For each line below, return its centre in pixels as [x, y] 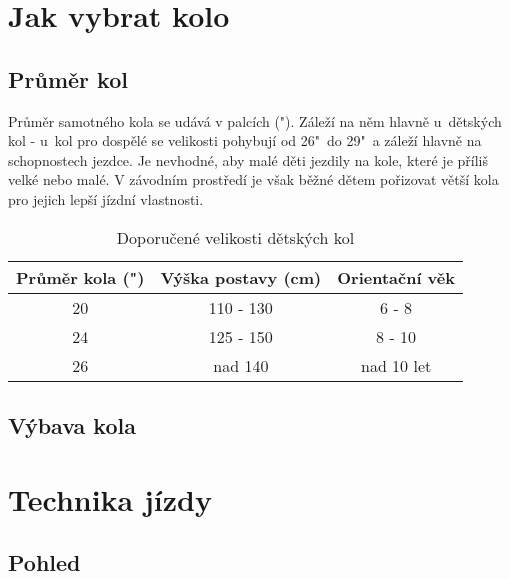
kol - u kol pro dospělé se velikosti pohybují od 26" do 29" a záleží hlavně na [245, 140]
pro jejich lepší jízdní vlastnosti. [106, 198]
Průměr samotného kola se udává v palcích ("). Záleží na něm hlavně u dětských [255, 120]
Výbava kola [72, 424]
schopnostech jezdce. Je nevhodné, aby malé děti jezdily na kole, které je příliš [248, 159]
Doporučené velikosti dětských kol [235, 237]
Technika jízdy [110, 498]
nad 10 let [396, 365]
